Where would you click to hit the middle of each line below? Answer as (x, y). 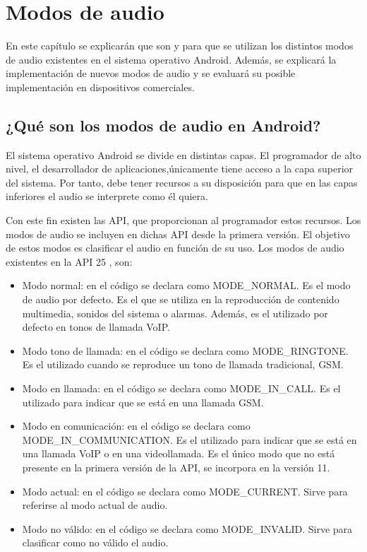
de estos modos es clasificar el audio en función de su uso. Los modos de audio (175, 248)
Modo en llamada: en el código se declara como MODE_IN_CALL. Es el (181, 388)
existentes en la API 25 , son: (69, 261)
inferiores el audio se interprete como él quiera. (107, 196)
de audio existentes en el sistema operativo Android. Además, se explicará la (171, 59)
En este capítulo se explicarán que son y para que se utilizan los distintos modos (180, 46)
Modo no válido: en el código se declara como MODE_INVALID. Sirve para (187, 528)
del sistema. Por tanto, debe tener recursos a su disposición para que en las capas (182, 182)
